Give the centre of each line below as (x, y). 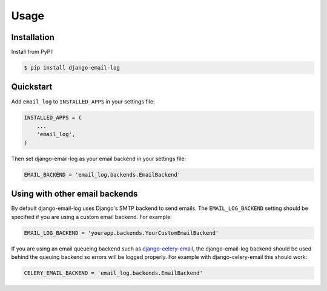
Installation (33, 37)
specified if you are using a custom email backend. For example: (91, 217)
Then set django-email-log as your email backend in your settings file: (99, 159)
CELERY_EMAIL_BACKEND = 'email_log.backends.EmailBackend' (113, 273)
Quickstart (32, 87)
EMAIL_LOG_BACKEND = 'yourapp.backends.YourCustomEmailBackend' (121, 233)
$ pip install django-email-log (72, 68)
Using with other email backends (74, 194)
